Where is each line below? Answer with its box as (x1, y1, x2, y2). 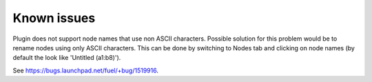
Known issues (12, 10, 96, 25)
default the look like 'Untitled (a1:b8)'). (12, 54, 121, 62)
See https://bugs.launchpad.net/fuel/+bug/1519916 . (12, 66, 158, 74)
